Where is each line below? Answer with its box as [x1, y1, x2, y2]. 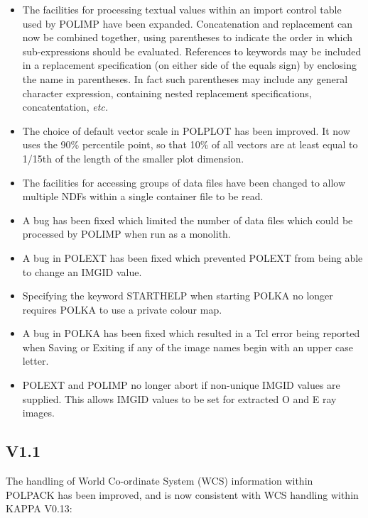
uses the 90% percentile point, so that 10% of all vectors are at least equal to [22, 137, 358, 152]
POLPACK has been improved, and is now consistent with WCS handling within [6, 487, 359, 502]
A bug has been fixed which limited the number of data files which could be [22, 212, 353, 227]
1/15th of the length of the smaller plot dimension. [22, 150, 244, 165]
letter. [22, 353, 49, 368]
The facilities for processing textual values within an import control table [22, 2, 342, 16]
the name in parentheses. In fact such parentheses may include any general [22, 71, 348, 86]
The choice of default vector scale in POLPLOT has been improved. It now [22, 123, 350, 138]
